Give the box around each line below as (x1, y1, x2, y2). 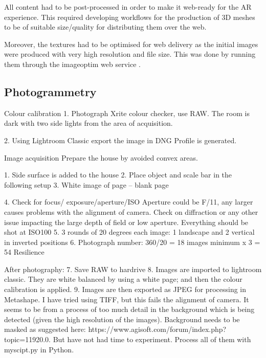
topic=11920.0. (4, 334, 51, 345)
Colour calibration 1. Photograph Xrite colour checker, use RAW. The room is (4, 107, 250, 118)
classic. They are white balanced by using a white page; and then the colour (4, 274, 242, 284)
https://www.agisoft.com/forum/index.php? (88, 324, 227, 334)
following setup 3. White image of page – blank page (4, 179, 169, 190)
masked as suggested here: (4, 324, 86, 334)
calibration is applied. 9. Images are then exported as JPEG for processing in (4, 284, 247, 295)
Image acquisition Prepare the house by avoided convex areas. (4, 152, 198, 163)
